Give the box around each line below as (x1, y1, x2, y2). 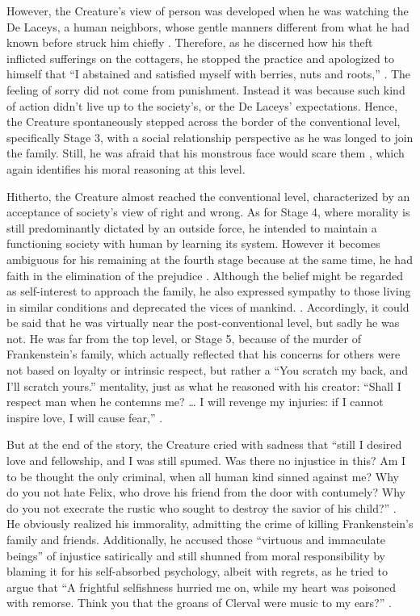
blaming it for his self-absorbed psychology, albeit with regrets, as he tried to (6, 563, 388, 580)
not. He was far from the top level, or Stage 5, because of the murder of (6, 329, 361, 346)
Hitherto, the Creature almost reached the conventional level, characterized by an (6, 187, 410, 204)
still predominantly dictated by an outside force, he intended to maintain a (6, 219, 377, 236)
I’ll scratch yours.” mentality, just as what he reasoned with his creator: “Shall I (6, 377, 401, 394)
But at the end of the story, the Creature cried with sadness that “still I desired (6, 436, 402, 453)
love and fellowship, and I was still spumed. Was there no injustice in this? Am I (6, 452, 406, 469)
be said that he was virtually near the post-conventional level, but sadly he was (6, 314, 400, 331)
